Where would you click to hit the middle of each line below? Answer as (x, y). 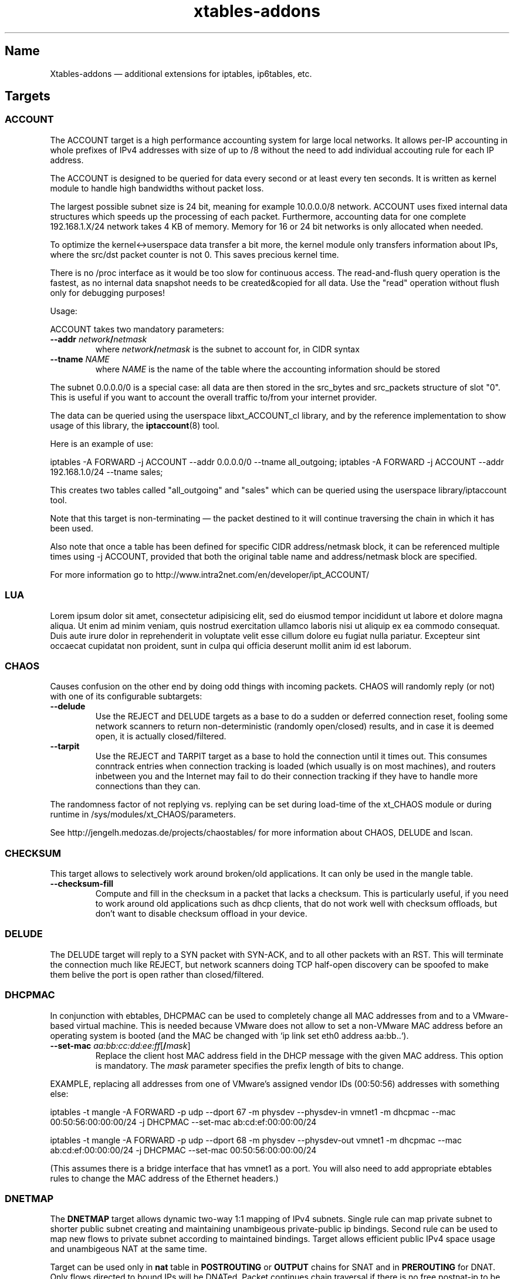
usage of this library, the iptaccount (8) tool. (135, 425)
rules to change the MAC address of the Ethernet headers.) (164, 1178)
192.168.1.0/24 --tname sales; (106, 472)
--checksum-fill (82, 884)
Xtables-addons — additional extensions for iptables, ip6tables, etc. (181, 73)
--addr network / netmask (99, 339)
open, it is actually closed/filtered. (161, 736)
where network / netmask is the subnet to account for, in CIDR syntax (227, 349)
